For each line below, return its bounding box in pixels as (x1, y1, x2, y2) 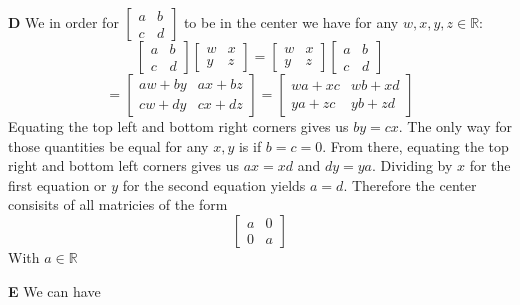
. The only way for (398, 116, 512, 136)
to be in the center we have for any (183, 12, 399, 32)
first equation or (8, 174, 107, 195)
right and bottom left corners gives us (8, 155, 239, 176)
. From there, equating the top (322, 135, 509, 156)
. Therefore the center (343, 174, 477, 195)
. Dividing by (372, 155, 453, 176)
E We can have (8, 280, 101, 301)
